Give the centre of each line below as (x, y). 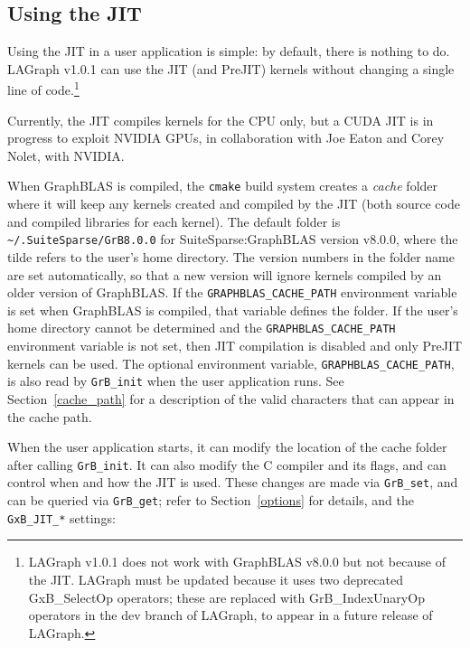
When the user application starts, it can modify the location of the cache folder (227, 447)
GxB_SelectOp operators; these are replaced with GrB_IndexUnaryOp (226, 597)
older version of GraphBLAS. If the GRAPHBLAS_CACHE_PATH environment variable (232, 292)
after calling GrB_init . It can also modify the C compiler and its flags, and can (227, 464)
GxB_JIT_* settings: (61, 517)
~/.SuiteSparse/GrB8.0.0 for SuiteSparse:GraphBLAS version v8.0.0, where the (233, 239)
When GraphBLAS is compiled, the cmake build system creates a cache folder (223, 186)
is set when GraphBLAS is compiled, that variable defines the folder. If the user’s (233, 310)
